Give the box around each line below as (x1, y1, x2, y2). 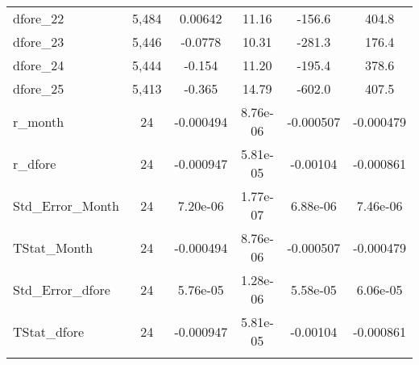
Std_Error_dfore (13, 279, 110, 299)
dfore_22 (13, 9, 64, 27)
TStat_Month (13, 237, 93, 257)
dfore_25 (13, 79, 64, 98)
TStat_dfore (13, 321, 85, 341)
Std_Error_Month (13, 195, 119, 215)
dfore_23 (13, 32, 64, 51)
